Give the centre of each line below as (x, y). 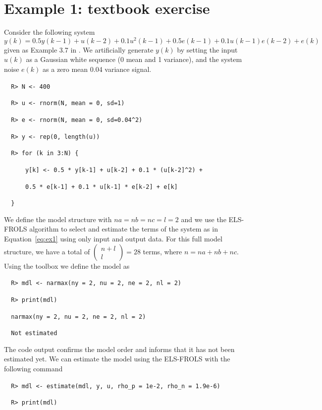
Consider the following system (50, 32)
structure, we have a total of (47, 251)
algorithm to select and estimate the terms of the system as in (124, 229)
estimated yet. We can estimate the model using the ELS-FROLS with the (117, 359)
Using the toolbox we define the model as (67, 265)
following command (33, 369)
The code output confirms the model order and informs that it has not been (119, 349)
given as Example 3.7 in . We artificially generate (79, 49)
